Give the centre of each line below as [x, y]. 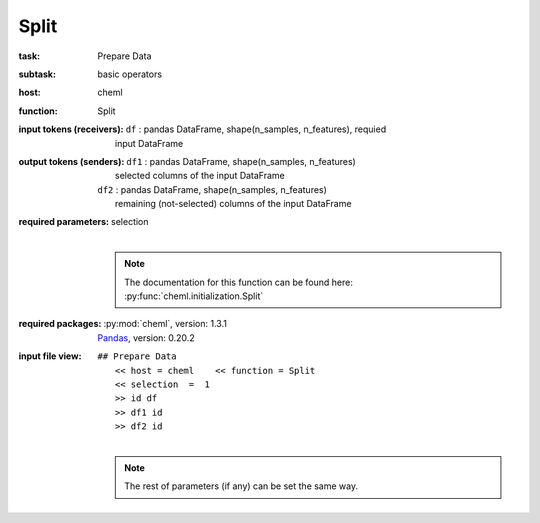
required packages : [60, 324]
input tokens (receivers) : [71, 129]
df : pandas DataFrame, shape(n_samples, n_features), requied [256, 129]
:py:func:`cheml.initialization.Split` [194, 296]
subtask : [37, 74]
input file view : [50, 356]
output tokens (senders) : [71, 161]
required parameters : [64, 222]
